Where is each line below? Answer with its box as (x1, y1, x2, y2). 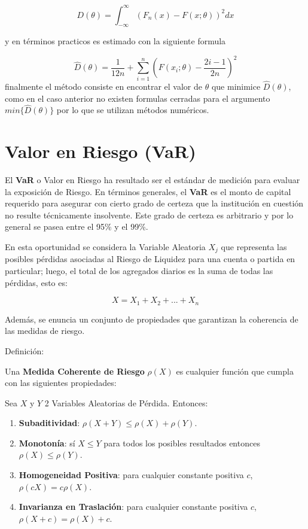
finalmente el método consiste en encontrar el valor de (5, 80, 203, 92)
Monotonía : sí (19, 436, 75, 449)
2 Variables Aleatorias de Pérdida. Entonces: (44, 396, 208, 409)
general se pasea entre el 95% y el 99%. (5, 220, 148, 233)
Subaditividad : (19, 416, 80, 429)
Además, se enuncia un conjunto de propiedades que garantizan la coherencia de (5, 312, 298, 325)
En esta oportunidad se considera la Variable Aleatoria (5, 241, 206, 253)
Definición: (5, 344, 44, 357)
